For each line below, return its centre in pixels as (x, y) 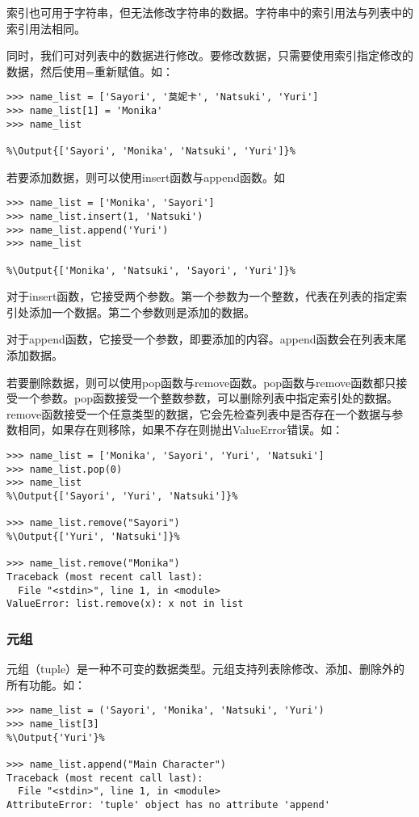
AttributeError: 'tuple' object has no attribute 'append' (168, 804)
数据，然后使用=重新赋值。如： (90, 71)
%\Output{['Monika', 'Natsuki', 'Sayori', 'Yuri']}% (151, 270)
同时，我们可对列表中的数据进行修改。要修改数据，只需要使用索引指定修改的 (210, 55)
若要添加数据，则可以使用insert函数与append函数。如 (146, 177)
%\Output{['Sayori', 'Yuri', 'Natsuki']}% (122, 496)
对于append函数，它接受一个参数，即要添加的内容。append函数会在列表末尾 (207, 339)
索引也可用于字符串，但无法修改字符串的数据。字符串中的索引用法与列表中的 (210, 12)
